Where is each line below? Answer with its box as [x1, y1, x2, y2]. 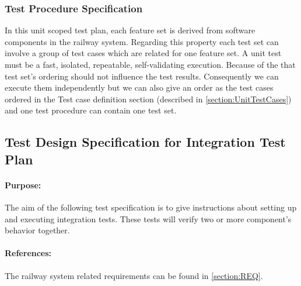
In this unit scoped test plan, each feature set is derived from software [5, 24, 256, 36]
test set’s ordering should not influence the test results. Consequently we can [5, 70, 279, 82]
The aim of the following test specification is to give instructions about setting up [5, 201, 297, 213]
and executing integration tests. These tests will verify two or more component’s [5, 212, 292, 225]
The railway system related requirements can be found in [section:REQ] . [5, 269, 263, 281]
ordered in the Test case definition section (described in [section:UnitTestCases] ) [5, 92, 292, 105]
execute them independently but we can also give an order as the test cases [5, 81, 274, 94]
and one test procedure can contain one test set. [5, 104, 177, 116]
